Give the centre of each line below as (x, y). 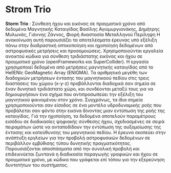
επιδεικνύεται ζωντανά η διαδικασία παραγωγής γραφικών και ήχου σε (82, 154)
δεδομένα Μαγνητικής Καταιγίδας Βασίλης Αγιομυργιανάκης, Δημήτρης (83, 29)
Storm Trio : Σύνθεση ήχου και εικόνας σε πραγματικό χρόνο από (75, 24)
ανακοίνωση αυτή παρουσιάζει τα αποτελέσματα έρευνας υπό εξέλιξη (81, 40)
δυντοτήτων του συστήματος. (37, 165)
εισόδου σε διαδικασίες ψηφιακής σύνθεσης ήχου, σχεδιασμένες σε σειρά (85, 121)
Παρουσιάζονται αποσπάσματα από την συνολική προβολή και (72, 148)
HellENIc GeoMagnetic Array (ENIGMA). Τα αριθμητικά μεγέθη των (76, 72)
